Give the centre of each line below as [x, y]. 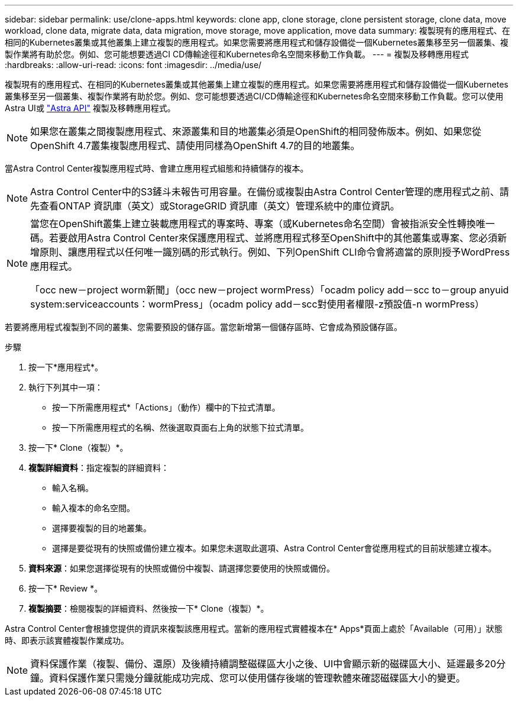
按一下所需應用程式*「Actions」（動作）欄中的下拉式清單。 [166, 407]
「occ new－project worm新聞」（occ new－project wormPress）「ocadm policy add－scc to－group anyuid [270, 290]
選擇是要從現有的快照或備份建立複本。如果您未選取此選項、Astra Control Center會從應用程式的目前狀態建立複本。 [274, 548]
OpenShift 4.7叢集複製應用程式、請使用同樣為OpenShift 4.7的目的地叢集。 [195, 146]
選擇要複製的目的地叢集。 [102, 528]
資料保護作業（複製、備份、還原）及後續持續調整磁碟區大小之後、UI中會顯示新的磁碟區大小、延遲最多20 [263, 664]
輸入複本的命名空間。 [93, 508]
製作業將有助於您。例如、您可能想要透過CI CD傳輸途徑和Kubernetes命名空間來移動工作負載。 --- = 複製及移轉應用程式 [237, 54]
